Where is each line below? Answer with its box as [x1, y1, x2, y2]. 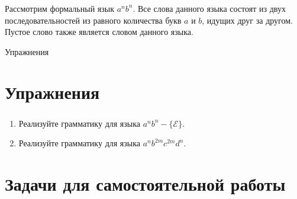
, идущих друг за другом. [202, 14, 293, 26]
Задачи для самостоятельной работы [5, 171, 286, 195]
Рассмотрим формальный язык [5, 2, 114, 14]
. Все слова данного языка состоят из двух [133, 2, 286, 14]
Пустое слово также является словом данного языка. [5, 25, 193, 38]
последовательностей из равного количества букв [5, 14, 182, 26]
